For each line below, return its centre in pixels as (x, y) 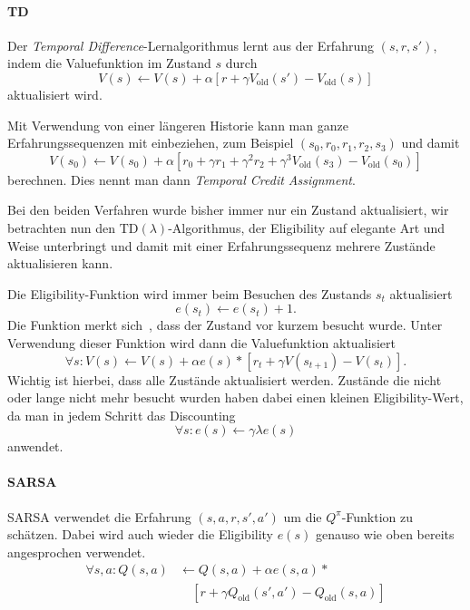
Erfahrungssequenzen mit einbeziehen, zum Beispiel (151, 143)
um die (303, 516)
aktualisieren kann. (60, 263)
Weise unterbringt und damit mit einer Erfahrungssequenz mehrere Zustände (221, 245)
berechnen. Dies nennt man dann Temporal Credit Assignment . (181, 179)
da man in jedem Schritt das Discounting (122, 415)
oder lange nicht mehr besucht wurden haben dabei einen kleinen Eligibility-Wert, (235, 397)
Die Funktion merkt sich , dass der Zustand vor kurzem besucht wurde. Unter (225, 325)
